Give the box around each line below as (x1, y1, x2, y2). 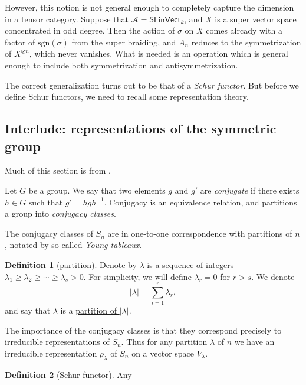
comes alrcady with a (206, 24, 282, 37)
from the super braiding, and (71, 35, 176, 48)
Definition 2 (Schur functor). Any (5, 368, 132, 380)
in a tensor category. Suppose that (5, 12, 129, 25)
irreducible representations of (5, 335, 110, 348)
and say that (5, 304, 51, 317)
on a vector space (131, 347, 195, 359)
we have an (234, 335, 275, 348)
